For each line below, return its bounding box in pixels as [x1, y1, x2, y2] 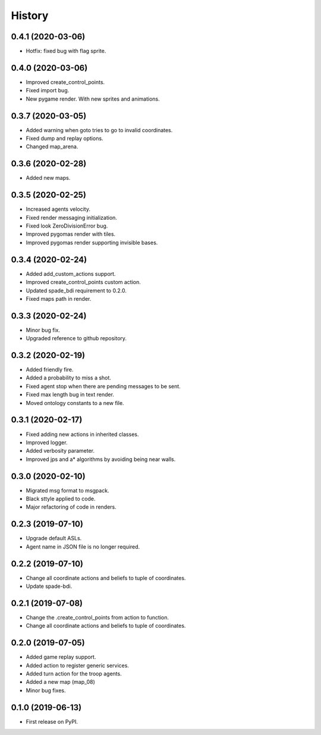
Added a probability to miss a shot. [26, 374, 111, 381]
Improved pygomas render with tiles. [26, 231, 116, 238]
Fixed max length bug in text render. [26, 391, 114, 398]
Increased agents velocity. [26, 205, 91, 213]
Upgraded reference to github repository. [26, 335, 127, 342]
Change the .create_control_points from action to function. [26, 613, 169, 621]
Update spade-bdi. [26, 583, 73, 590]
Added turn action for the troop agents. [26, 670, 122, 677]
